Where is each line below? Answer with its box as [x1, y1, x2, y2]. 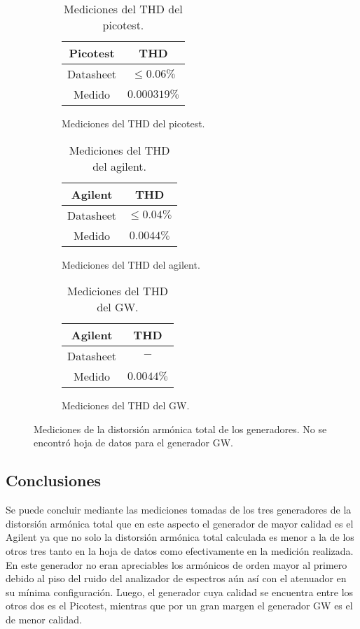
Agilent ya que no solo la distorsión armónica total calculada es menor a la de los [6, 530, 354, 544]
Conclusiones [6, 469, 102, 491]
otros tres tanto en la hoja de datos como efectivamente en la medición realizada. [6, 543, 354, 558]
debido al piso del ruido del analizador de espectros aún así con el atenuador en [6, 571, 347, 586]
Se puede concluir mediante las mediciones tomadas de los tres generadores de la [6, 502, 352, 517]
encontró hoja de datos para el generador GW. [34, 435, 234, 450]
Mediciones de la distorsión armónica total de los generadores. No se [34, 421, 327, 436]
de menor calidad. [6, 612, 82, 626]
